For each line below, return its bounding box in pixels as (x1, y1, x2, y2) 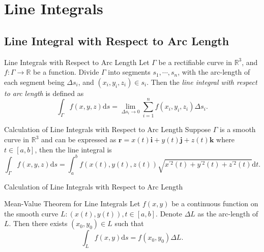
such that (114, 218, 144, 229)
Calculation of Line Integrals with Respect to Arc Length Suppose (4, 124, 211, 135)
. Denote (156, 208, 182, 218)
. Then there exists (9, 218, 68, 229)
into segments (108, 67, 151, 77)
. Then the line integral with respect (146, 76, 257, 87)
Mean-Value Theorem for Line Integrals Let (4, 198, 140, 209)
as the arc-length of (197, 208, 258, 218)
